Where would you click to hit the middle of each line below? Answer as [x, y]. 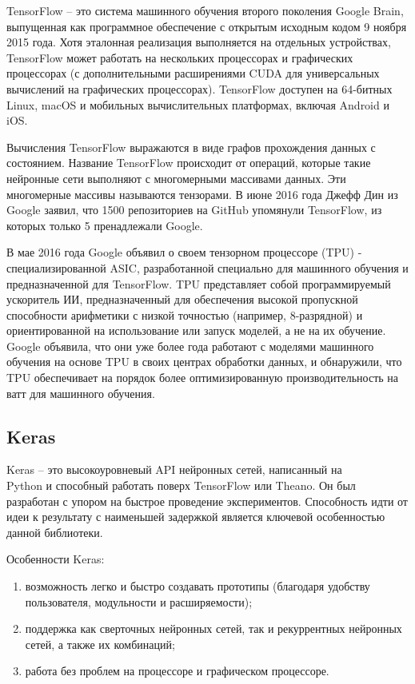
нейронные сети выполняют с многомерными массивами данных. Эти [176, 178]
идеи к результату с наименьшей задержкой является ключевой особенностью [196, 517]
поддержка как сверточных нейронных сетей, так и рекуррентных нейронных [213, 628]
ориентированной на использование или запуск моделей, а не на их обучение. [196, 330]
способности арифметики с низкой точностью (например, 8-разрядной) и [185, 314]
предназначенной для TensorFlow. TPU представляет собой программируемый [199, 283]
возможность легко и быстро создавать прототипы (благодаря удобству [198, 586]
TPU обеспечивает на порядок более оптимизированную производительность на [203, 378]
